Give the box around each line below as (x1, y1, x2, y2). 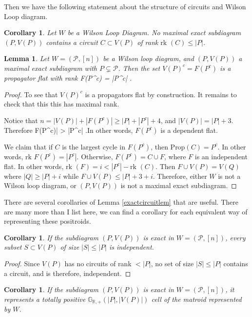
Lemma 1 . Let (4, 53, 49, 63)
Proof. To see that (4, 89, 58, 99)
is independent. (109, 242, 154, 252)
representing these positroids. (4, 216, 91, 226)
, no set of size (151, 258, 194, 268)
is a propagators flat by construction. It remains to (85, 89, 237, 99)
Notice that (4, 115, 38, 125)
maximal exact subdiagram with (4, 63, 97, 73)
